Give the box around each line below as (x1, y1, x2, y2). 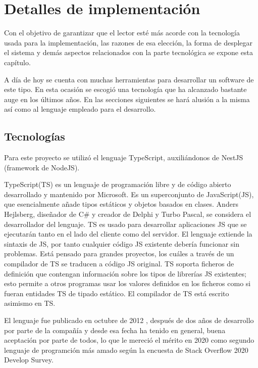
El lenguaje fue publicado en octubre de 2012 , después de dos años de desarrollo (4, 314, 254, 325)
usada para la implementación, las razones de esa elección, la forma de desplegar (4, 37, 253, 48)
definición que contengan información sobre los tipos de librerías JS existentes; (4, 268, 246, 279)
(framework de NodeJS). (4, 162, 80, 172)
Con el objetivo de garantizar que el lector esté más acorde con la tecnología (4, 27, 240, 38)
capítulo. (4, 57, 31, 67)
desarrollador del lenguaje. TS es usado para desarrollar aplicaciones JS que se (4, 218, 247, 229)
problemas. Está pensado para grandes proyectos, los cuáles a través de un (4, 248, 234, 259)
